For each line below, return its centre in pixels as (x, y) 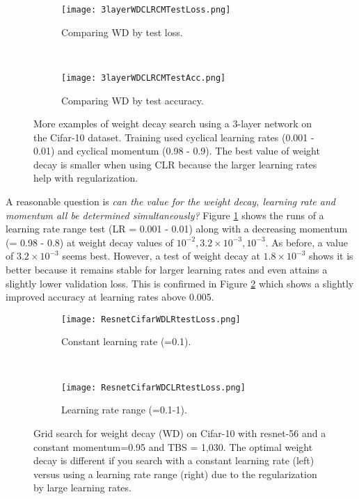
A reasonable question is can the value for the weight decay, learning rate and (170, 201)
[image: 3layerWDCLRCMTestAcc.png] (144, 78)
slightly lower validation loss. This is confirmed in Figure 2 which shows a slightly (180, 283)
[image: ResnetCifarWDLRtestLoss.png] (151, 319)
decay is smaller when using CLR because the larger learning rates (175, 164)
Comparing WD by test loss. (122, 32)
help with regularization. (86, 178)
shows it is (331, 256)
